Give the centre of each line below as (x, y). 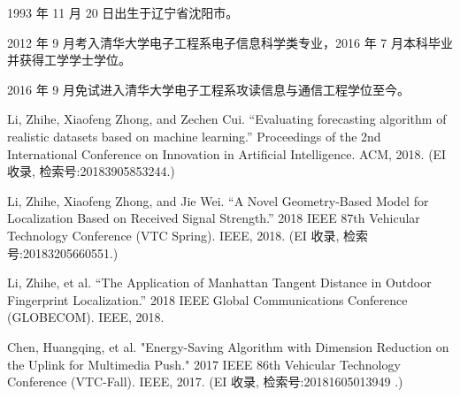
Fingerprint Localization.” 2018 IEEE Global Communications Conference (207, 299)
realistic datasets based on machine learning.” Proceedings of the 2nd (194, 136)
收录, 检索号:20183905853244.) (91, 171)
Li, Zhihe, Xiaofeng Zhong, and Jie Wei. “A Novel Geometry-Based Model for (218, 200)
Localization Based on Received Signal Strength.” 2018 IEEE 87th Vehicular (214, 218)
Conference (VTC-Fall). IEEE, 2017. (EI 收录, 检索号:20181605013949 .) (205, 382)
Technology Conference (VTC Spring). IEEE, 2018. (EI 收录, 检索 (188, 235)
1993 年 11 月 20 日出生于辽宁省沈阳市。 (123, 12)
